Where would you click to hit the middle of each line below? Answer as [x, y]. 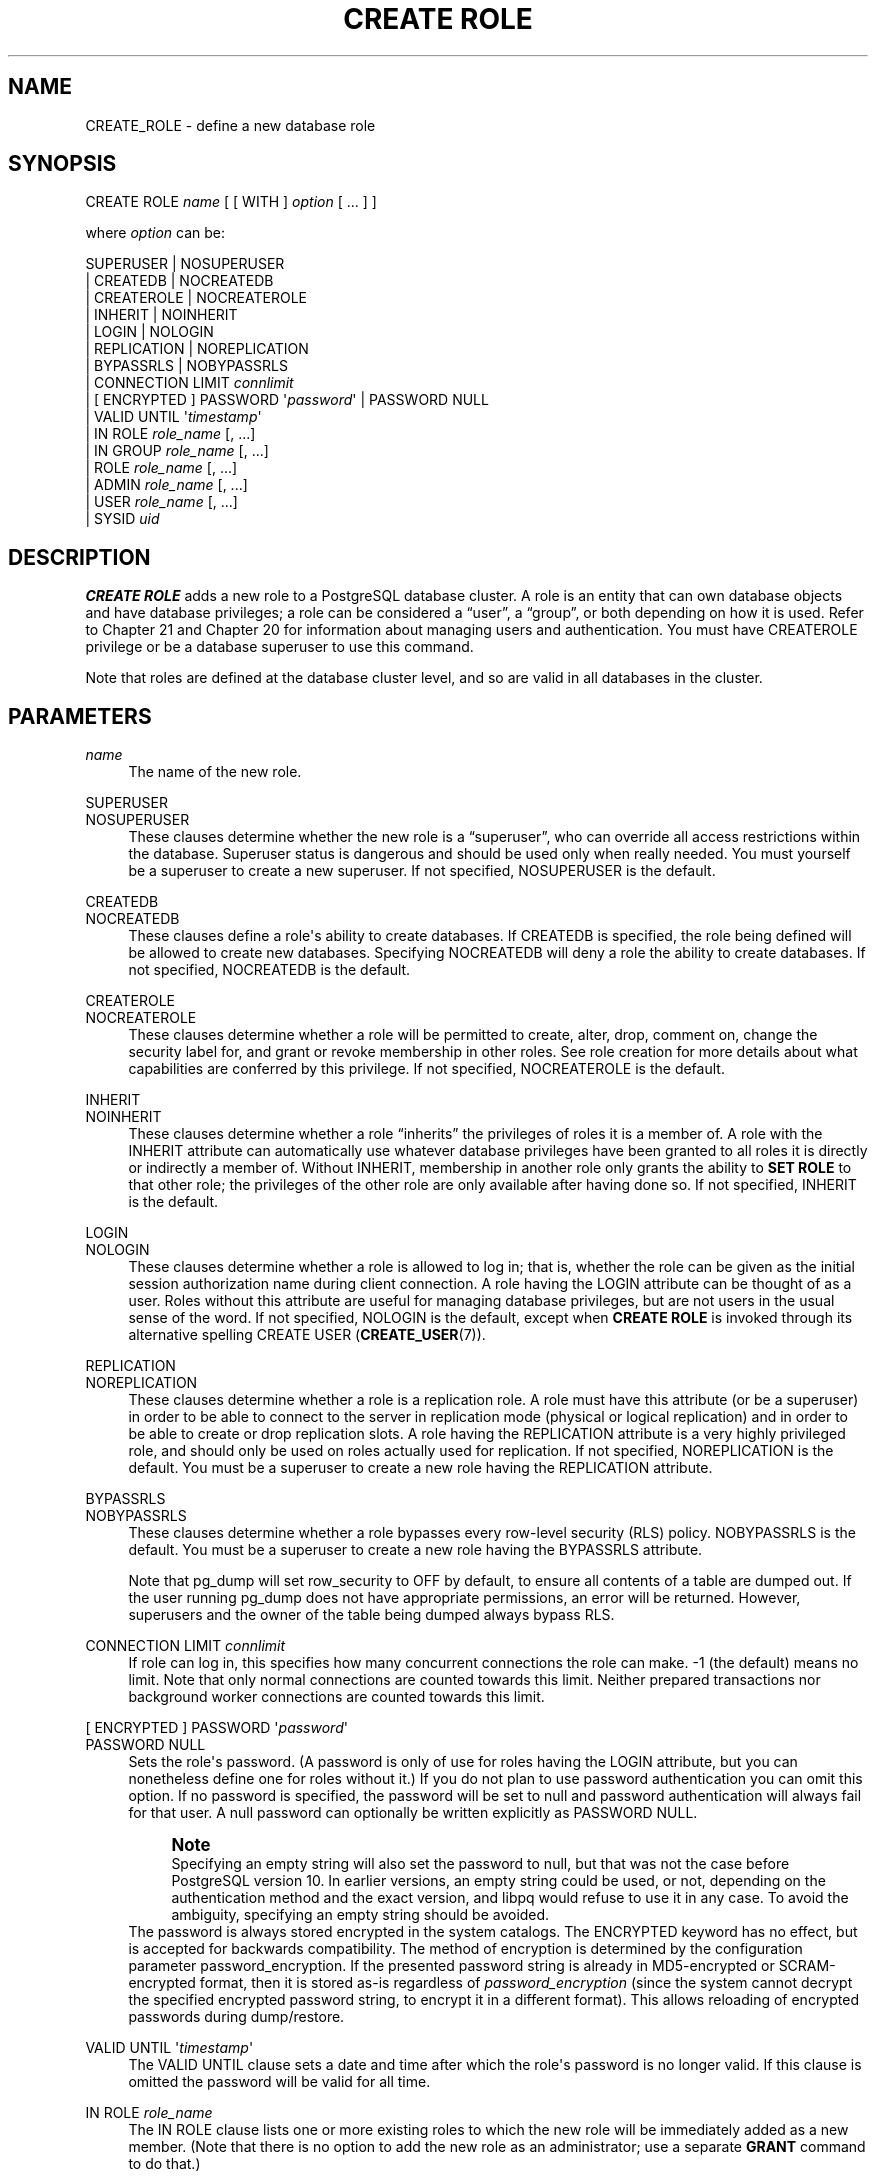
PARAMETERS [80, 716]
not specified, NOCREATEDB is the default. [269, 970]
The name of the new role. [215, 772]
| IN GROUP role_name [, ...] [177, 451]
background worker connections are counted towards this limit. [336, 1697]
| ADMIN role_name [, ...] [166, 485]
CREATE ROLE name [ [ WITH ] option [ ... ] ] [231, 202]
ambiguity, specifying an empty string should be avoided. [360, 1915]
